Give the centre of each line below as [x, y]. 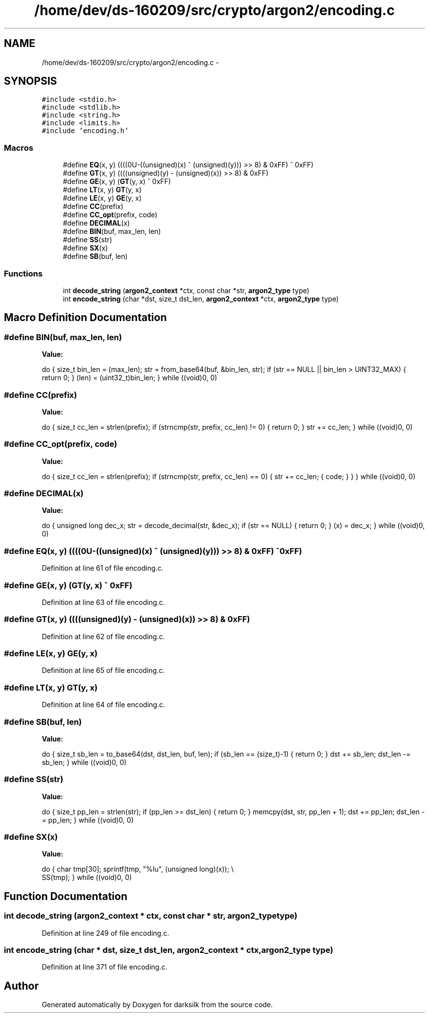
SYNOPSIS [31, 81]
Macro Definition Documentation [85, 318]
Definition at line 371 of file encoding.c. [105, 967]
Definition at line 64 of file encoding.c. [103, 705]
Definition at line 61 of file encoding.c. [103, 568]
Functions [23, 273]
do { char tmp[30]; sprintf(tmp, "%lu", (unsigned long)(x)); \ [138, 869]
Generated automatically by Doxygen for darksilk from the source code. [157, 1005]
